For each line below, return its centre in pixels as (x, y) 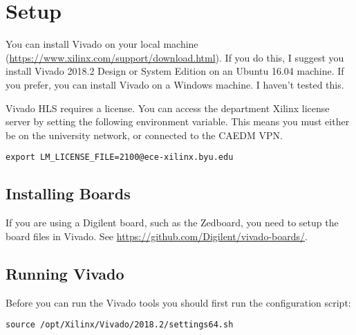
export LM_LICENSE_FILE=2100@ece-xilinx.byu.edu (120, 157)
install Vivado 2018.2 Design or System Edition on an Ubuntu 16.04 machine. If (175, 71)
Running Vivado (65, 273)
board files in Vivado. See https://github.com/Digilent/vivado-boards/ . (157, 236)
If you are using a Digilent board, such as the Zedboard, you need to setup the (172, 223)
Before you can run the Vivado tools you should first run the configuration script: (178, 302)
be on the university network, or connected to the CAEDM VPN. (144, 135)
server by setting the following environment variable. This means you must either (178, 121)
